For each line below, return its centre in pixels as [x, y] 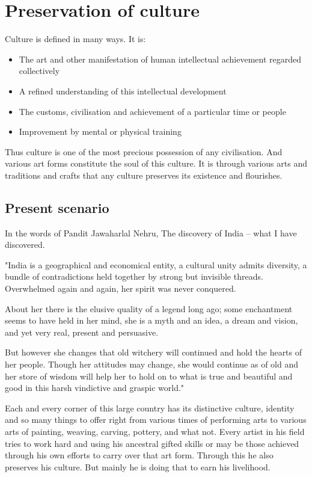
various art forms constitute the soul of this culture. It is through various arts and [156, 163]
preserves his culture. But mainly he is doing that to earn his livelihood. [138, 466]
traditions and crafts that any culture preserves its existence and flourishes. [144, 175]
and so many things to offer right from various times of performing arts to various [156, 420]
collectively [39, 71]
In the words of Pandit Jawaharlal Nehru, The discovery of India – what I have [151, 232]
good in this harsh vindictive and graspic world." [95, 388]
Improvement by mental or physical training [100, 131]
